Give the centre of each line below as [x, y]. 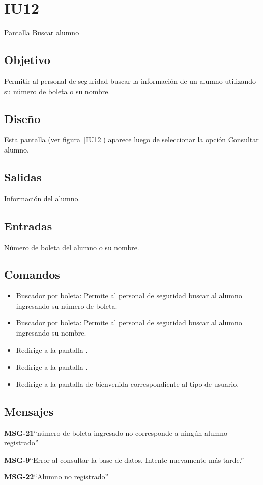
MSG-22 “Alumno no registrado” [56, 477]
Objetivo [27, 60]
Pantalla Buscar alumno [42, 32]
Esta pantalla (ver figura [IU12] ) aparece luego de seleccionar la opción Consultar [131, 140]
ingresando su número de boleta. [67, 305]
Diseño [22, 118]
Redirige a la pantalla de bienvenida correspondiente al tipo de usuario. [127, 384]
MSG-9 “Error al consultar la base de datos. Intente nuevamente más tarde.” [124, 459]
